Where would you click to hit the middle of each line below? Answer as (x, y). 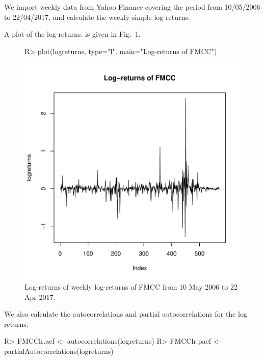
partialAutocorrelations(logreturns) (59, 351)
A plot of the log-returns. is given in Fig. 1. (72, 34)
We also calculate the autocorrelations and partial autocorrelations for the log (126, 314)
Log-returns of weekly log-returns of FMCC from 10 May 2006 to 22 (131, 286)
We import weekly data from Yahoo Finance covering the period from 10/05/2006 (132, 7)
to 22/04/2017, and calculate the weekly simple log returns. (97, 17)
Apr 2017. (40, 297)
